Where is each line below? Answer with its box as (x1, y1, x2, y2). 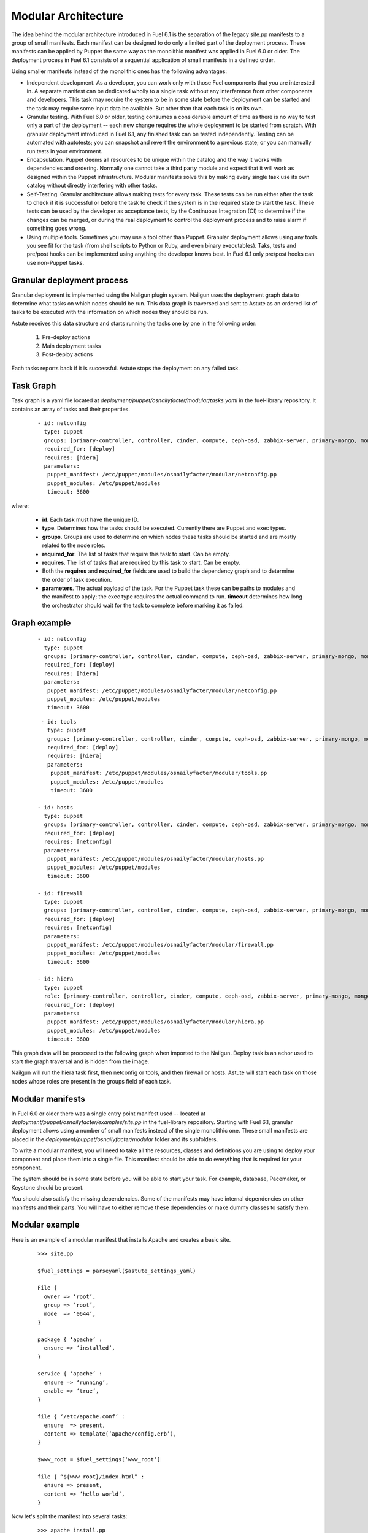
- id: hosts (37, 804, 74, 811)
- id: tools (40, 718, 77, 725)
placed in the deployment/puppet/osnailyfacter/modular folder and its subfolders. (11, 1135, 218, 1143)
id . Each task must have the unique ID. (42, 516, 139, 523)
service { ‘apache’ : (37, 1371, 102, 1377)
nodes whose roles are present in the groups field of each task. (11, 1077, 172, 1085)
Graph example (11, 617, 71, 628)
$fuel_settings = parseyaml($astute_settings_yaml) (37, 1267, 196, 1274)
